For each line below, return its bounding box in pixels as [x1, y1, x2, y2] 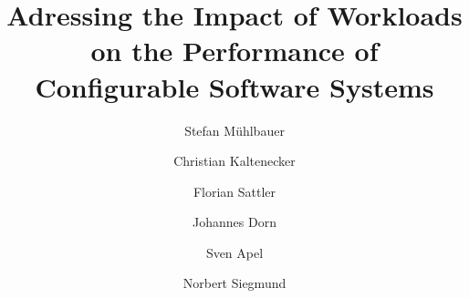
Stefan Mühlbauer [184, 120, 285, 139]
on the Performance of [90, 32, 379, 69]
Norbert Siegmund [182, 273, 287, 293]
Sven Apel [205, 242, 264, 262]
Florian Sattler [193, 181, 276, 200]
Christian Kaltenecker [173, 151, 296, 170]
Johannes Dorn [193, 212, 276, 231]
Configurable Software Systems [35, 67, 434, 105]
